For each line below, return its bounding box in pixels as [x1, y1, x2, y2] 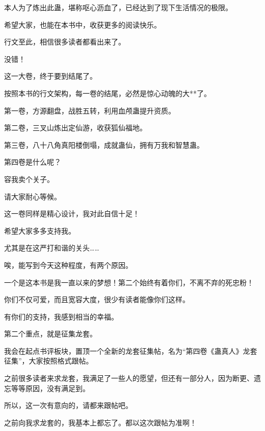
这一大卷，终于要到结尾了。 [4, 71, 97, 81]
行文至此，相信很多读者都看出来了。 [4, 36, 125, 47]
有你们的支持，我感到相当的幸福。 [4, 311, 118, 322]
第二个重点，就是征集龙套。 [4, 328, 97, 339]
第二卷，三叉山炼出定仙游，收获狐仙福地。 [4, 122, 147, 133]
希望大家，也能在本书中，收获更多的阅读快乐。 [4, 19, 161, 30]
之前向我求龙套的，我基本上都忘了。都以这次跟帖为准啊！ [4, 417, 197, 427]
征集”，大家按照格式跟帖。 [4, 355, 93, 366]
